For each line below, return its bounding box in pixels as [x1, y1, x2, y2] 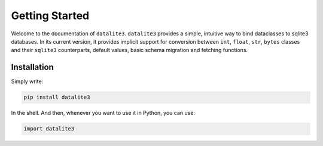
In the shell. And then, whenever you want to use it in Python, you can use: [11, 109, 196, 117]
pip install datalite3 [23, 94, 90, 101]
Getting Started [11, 9, 90, 22]
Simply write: [11, 78, 44, 85]
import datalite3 [23, 126, 75, 132]
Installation [11, 62, 54, 72]
